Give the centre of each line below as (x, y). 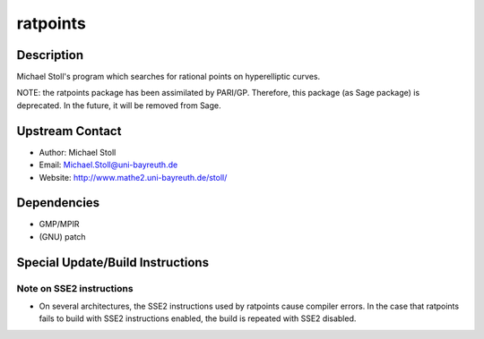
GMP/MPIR (59, 225)
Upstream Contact (69, 131)
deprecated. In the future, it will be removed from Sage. (119, 105)
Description (50, 55)
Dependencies (58, 203)
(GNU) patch (62, 236)
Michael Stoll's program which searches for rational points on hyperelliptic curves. (169, 77)
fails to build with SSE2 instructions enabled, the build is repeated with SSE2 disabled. (198, 318)
